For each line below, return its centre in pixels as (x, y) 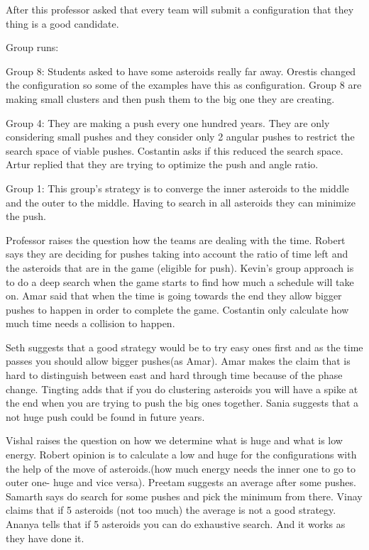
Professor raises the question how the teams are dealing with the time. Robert (176, 240)
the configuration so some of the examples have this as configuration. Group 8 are (184, 85)
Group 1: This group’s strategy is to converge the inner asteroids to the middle (177, 188)
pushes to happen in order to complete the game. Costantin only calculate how (177, 309)
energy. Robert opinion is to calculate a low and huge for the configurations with (181, 455)
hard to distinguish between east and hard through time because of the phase (174, 375)
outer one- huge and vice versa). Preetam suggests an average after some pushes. (181, 482)
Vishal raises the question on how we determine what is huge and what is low (174, 440)
